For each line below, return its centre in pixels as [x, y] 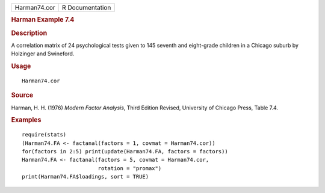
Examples [26, 120]
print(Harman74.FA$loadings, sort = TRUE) [85, 177]
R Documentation [87, 8]
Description [29, 33]
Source [22, 95]
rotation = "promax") [130, 168]
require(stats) [44, 135]
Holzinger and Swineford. [43, 54]
